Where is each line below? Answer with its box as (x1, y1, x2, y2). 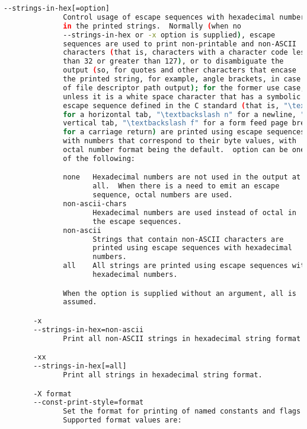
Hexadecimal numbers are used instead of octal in (92, 208, 296, 217)
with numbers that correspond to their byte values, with (63, 137, 296, 146)
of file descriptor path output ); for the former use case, (63, 83, 305, 92)
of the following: (63, 154, 135, 163)
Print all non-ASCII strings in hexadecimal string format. (63, 334, 305, 343)
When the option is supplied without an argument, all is (63, 289, 296, 298)
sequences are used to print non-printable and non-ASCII (63, 39, 296, 48)
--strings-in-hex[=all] (33, 362, 127, 371)
